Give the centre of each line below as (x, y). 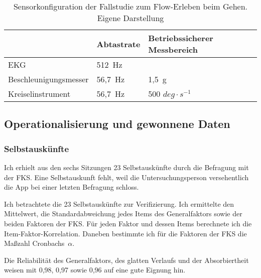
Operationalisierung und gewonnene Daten (117, 124)
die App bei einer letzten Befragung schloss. (72, 187)
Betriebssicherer (181, 38)
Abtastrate (118, 44)
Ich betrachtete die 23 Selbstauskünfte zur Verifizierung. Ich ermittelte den (119, 203)
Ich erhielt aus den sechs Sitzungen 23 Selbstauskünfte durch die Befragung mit (126, 167)
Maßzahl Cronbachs (34, 243)
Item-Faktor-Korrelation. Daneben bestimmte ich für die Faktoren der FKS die (125, 233)
